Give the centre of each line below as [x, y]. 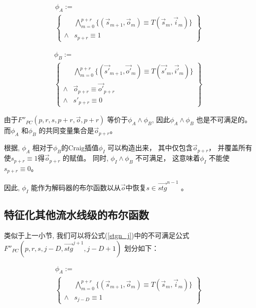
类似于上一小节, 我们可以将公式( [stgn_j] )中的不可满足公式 [97, 235]
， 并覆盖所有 [230, 148]
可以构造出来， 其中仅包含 [150, 148]
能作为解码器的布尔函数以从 [76, 188]
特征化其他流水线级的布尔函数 [76, 215]
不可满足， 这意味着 [168, 158]
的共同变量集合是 [66, 130]
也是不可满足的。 [224, 120]
